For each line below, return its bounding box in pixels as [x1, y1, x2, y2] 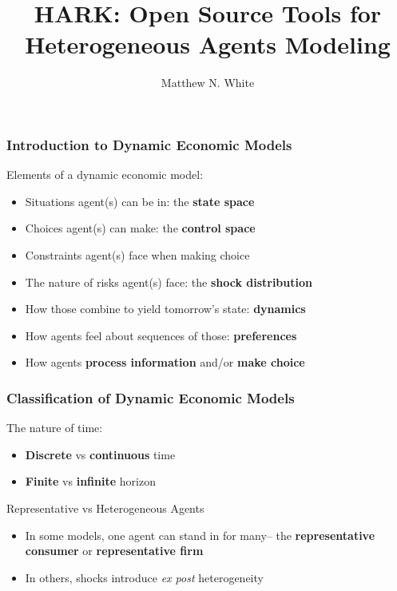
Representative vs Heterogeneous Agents [6, 499, 204, 516]
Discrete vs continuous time [25, 446, 176, 462]
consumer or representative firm [25, 542, 204, 559]
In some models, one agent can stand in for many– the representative [25, 526, 375, 543]
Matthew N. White [161, 74, 255, 91]
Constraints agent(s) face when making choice [25, 246, 250, 263]
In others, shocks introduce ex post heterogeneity [25, 569, 264, 585]
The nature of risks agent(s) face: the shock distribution [25, 273, 312, 290]
